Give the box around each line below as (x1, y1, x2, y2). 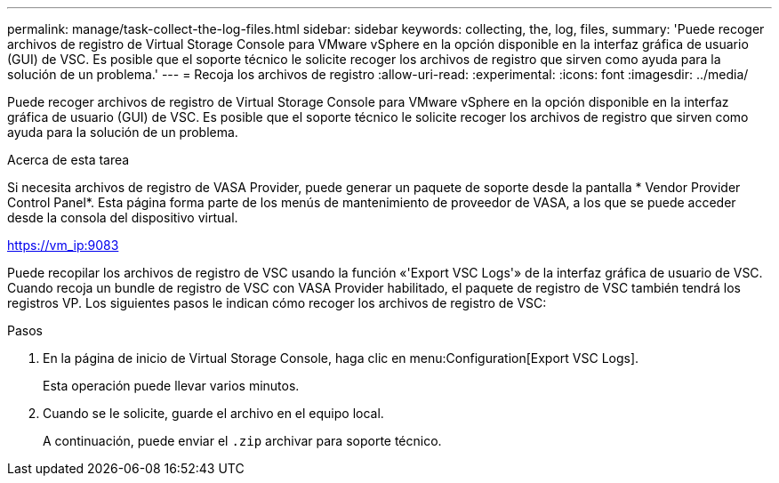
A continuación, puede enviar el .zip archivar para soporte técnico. (43, 433, 442, 448)
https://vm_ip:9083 (7, 237, 119, 253)
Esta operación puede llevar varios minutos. (43, 378, 300, 393)
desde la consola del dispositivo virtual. (7, 210, 238, 225)
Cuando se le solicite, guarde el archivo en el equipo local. (43, 406, 384, 421)
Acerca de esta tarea (7, 152, 130, 167)
